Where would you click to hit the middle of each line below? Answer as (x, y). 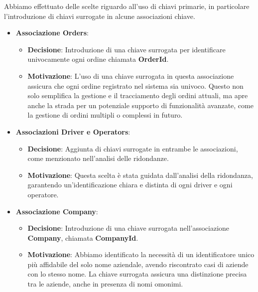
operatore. (43, 194)
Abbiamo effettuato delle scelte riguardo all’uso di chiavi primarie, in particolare (127, 6)
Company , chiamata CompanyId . (83, 237)
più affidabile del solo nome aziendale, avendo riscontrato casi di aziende (138, 264)
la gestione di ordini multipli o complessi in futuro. (105, 115)
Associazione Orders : (52, 33)
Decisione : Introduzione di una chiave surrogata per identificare (127, 49)
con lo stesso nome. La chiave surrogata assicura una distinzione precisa (137, 274)
